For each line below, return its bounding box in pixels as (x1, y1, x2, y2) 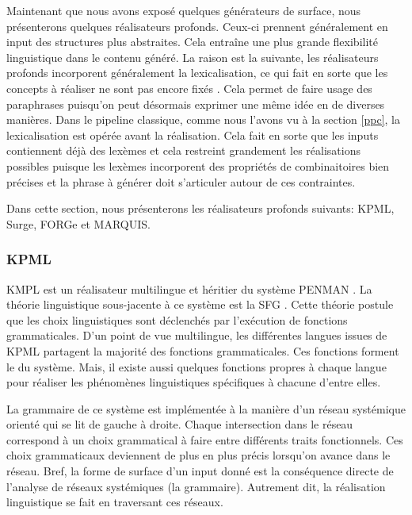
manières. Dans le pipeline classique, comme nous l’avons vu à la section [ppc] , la (6, 111, 400, 128)
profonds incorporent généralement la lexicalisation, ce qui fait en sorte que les (6, 64, 388, 81)
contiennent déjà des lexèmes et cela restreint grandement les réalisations (6, 142, 360, 159)
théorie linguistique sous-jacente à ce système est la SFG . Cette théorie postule (6, 296, 394, 313)
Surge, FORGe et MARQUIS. (6, 215, 151, 232)
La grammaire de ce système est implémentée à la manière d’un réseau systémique (6, 400, 406, 417)
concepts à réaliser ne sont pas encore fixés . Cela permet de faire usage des (6, 79, 372, 96)
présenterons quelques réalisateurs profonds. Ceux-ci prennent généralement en (6, 17, 388, 34)
